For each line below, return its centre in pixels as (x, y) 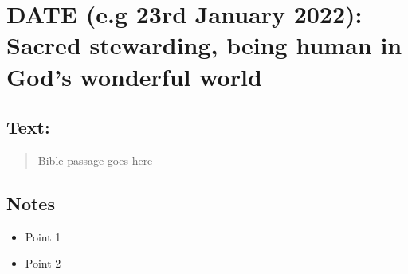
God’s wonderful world (134, 76)
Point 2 (43, 263)
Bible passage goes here (95, 160)
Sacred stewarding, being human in (204, 45)
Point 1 (43, 236)
